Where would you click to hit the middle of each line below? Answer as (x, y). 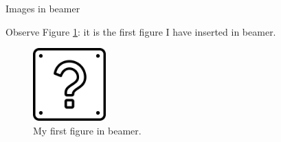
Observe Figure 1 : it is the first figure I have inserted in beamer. (141, 31)
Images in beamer (43, 8)
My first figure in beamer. (87, 130)
